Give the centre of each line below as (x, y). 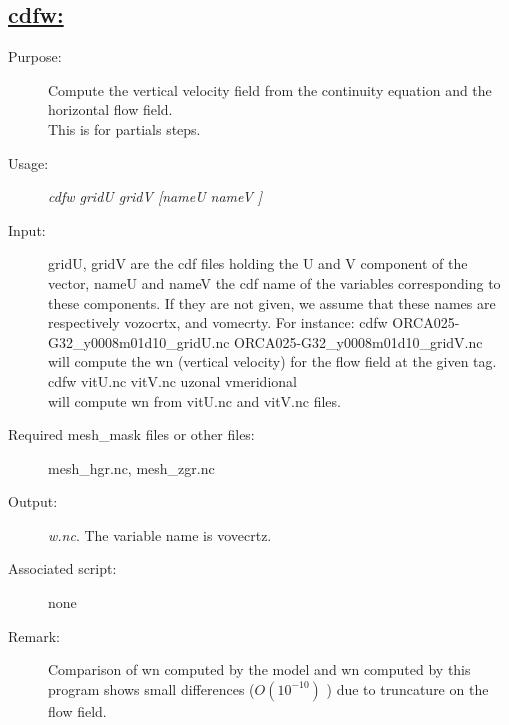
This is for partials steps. (124, 128)
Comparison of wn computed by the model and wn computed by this (259, 669)
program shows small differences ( (151, 688)
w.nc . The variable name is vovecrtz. (160, 534)
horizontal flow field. (110, 109)
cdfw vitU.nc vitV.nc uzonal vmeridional (172, 380)
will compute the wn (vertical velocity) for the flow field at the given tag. (272, 361)
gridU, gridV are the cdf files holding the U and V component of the (258, 263)
